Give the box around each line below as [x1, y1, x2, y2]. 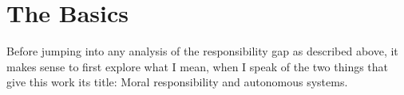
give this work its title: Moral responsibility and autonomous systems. [6, 74, 348, 90]
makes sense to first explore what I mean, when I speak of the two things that [6, 58, 389, 74]
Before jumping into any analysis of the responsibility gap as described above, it [6, 43, 398, 59]
